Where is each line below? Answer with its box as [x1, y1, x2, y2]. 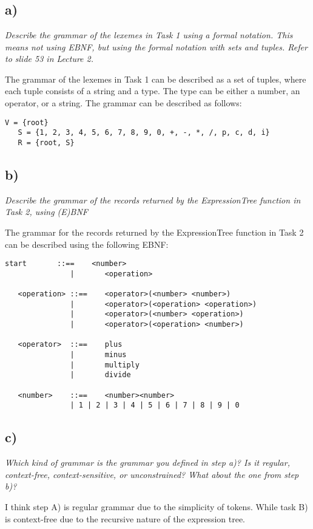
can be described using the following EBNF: [5, 237, 169, 250]
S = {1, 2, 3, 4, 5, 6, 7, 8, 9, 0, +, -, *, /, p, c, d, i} [18, 128, 270, 137]
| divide [70, 370, 131, 380]
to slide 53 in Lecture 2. [5, 52, 94, 65]
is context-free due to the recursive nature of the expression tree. [5, 512, 246, 525]
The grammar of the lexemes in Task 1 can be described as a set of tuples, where [5, 72, 306, 85]
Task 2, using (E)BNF [5, 205, 88, 218]
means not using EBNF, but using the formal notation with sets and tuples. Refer [5, 40, 308, 53]
